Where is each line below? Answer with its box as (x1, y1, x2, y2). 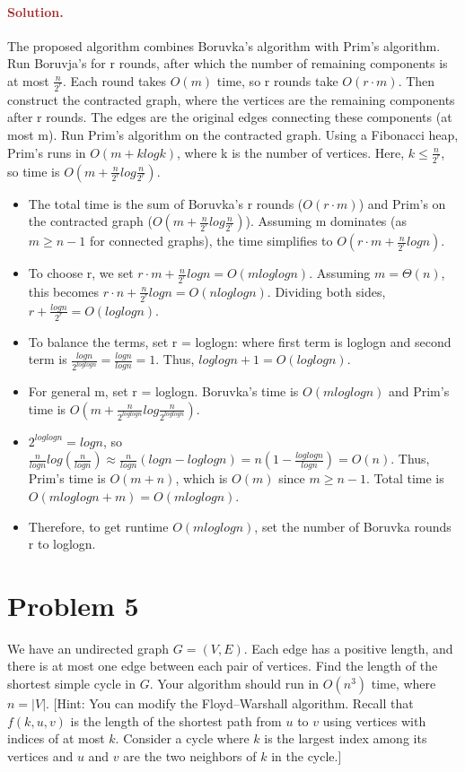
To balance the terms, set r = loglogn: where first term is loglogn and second (28, 332, 452, 351)
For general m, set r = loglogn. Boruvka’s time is (28, 382, 299, 401)
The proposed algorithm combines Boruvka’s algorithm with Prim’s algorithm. (7, 36, 441, 55)
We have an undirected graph (7, 638, 170, 657)
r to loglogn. (28, 534, 96, 553)
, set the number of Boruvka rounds (254, 516, 452, 535)
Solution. (7, 2, 64, 21)
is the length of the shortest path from (70, 711, 282, 730)
